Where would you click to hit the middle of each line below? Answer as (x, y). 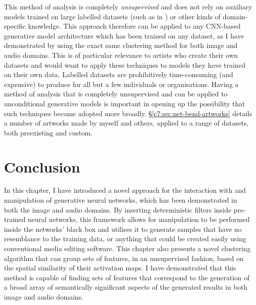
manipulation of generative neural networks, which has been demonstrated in (121, 200)
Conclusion (42, 166)
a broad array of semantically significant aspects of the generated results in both (126, 287)
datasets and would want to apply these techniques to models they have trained (125, 65)
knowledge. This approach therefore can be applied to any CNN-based (134, 26)
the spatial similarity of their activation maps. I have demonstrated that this (120, 268)
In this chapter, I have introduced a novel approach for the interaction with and (125, 190)
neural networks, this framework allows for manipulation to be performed (139, 219)
